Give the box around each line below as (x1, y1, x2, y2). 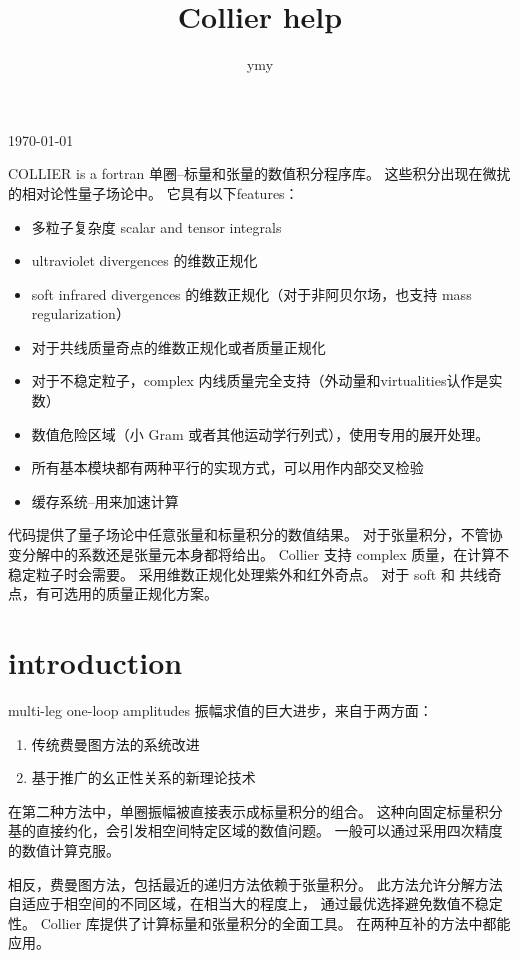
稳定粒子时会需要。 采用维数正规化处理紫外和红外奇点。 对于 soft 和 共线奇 (8, 563, 502, 584)
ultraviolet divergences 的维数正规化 (31, 250, 258, 271)
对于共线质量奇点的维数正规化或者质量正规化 (31, 336, 326, 357)
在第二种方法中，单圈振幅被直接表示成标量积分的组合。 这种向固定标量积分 (8, 800, 503, 821)
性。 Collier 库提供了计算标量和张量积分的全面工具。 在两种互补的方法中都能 (8, 912, 511, 933)
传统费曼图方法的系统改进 (31, 733, 200, 754)
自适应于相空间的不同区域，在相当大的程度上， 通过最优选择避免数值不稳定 (8, 893, 503, 914)
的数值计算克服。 (8, 839, 120, 860)
